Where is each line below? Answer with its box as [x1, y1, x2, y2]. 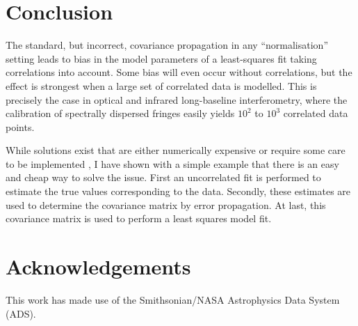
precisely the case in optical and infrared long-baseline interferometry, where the [6, 92, 348, 107]
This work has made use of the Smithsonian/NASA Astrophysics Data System [6, 292, 340, 306]
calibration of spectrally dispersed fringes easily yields [6, 106, 235, 121]
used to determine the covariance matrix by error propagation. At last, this [6, 197, 326, 212]
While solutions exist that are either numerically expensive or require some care [6, 143, 345, 157]
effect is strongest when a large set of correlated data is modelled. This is [6, 78, 317, 93]
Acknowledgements [6, 252, 191, 281]
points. [6, 119, 35, 134]
